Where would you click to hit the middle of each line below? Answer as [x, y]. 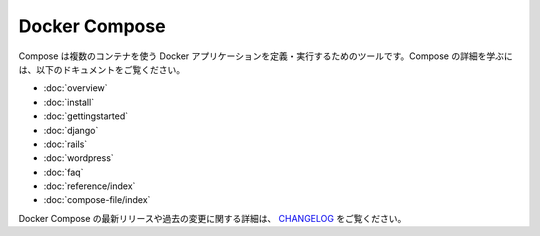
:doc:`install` [69, 102]
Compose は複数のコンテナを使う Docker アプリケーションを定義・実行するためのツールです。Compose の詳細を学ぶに [266, 56]
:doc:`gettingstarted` [86, 116]
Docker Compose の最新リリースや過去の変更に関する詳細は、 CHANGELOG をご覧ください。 [212, 218]
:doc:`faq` [63, 172]
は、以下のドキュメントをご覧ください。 [101, 69]
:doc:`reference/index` [89, 186]
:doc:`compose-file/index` [97, 200]
